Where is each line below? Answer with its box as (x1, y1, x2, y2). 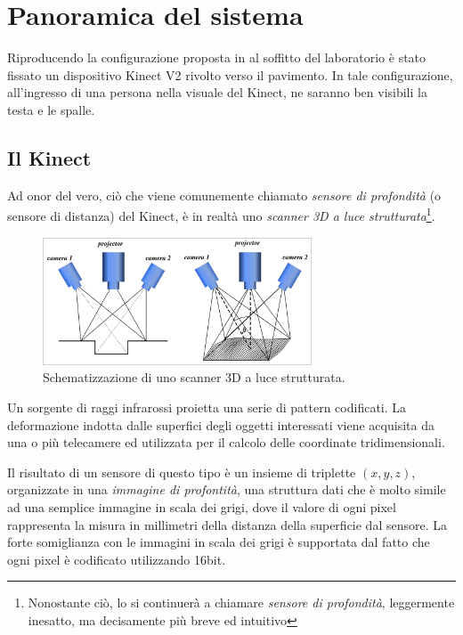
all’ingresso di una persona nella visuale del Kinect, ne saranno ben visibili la (7, 83, 427, 102)
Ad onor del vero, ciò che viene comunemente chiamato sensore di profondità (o (7, 185, 442, 204)
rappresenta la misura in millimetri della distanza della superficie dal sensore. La (7, 515, 448, 533)
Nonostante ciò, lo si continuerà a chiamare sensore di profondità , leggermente (28, 593, 455, 612)
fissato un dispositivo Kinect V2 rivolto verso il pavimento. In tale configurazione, (7, 65, 453, 84)
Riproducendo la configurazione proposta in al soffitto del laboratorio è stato (7, 48, 426, 67)
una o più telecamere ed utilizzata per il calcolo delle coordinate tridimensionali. (7, 433, 445, 452)
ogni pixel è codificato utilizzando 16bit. (7, 550, 226, 568)
